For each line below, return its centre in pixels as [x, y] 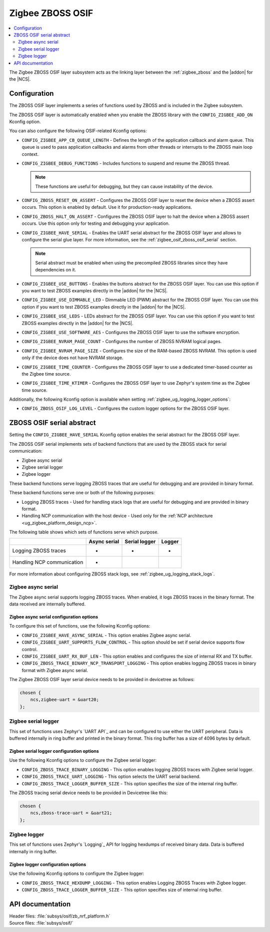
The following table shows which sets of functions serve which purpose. [84, 532]
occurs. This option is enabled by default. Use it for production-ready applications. [107, 207]
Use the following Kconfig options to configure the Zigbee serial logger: [83, 760]
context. [30, 154]
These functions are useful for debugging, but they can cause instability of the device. [124, 186]
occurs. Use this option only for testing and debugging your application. [96, 223]
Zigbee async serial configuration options [54, 616]
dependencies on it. [56, 270]
